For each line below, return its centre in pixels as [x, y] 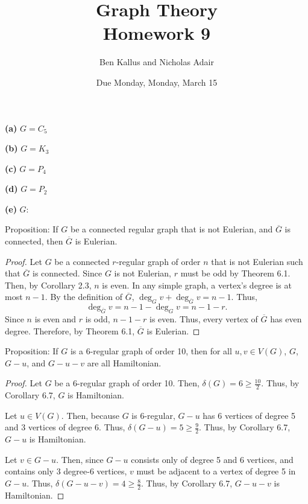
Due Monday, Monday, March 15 [157, 82]
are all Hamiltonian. [124, 362]
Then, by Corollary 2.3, [48, 285]
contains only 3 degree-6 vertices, [66, 471]
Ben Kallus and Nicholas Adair [157, 62]
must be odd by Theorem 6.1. [235, 273]
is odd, [98, 319]
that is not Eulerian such [257, 261]
